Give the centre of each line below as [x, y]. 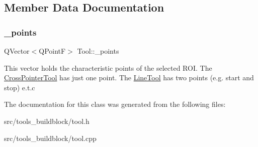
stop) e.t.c [20, 87]
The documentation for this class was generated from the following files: [115, 104]
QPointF [52, 51]
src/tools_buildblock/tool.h [47, 121]
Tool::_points [98, 51]
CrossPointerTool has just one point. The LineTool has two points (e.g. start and [129, 78]
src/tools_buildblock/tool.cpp [50, 138]
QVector [17, 51]
